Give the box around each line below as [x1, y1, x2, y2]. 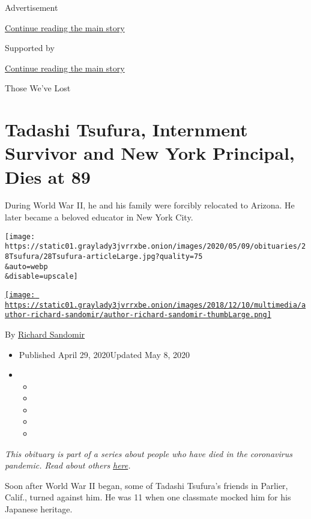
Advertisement [5, 1, 58, 13]
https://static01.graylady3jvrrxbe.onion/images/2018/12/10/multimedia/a [5, 300, 306, 309]
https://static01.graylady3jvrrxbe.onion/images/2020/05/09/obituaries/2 [5, 242, 306, 251]
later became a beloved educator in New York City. [5, 211, 193, 223]
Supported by [5, 41, 55, 54]
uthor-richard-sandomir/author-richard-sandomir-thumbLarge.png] [5, 311, 271, 320]
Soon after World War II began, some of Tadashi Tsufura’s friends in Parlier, [5, 479, 288, 491]
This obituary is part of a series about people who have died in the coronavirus [5, 447, 292, 460]
